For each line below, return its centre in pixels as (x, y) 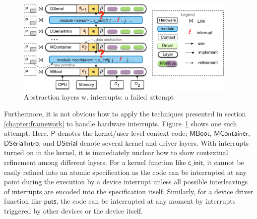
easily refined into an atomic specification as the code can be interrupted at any (125, 172)
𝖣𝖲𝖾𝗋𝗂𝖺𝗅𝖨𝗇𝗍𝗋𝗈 (22, 143)
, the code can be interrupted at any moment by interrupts (146, 201)
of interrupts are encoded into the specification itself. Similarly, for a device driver (129, 191)
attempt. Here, (26, 133)
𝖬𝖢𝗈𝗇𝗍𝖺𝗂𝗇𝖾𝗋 (231, 134)
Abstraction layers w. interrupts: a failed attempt (99, 97)
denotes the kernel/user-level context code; (123, 133)
